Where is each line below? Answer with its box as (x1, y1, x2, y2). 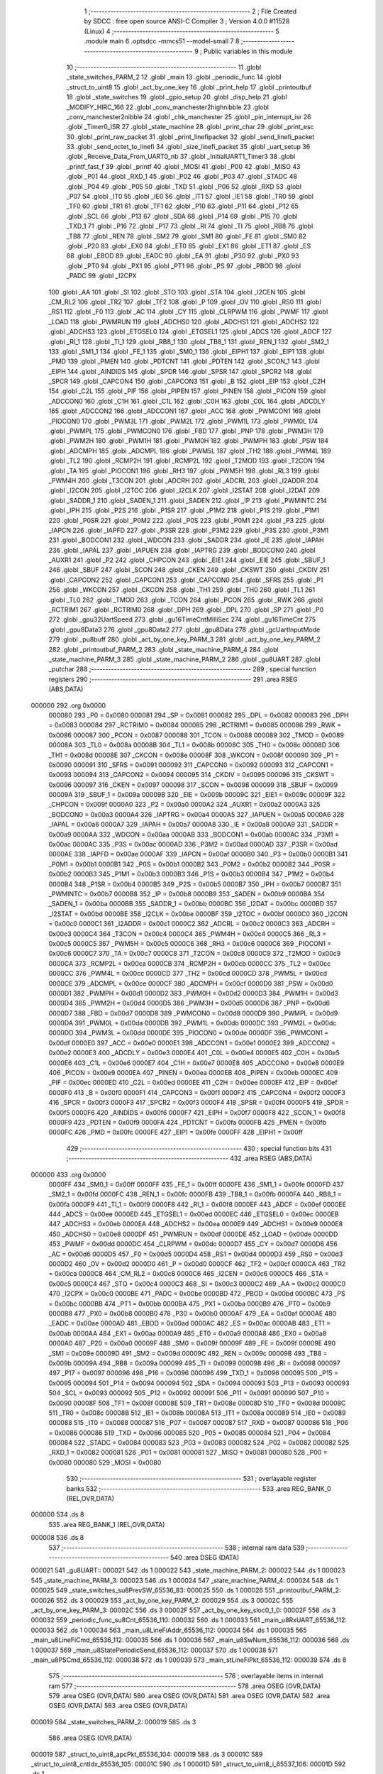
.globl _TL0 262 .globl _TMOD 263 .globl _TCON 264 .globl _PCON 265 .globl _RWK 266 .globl (48, 595, 323, 604)
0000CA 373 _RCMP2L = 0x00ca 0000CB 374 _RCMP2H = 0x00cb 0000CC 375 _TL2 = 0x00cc (48, 959, 331, 968)
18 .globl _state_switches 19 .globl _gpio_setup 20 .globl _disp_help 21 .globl (66, 93, 287, 101)
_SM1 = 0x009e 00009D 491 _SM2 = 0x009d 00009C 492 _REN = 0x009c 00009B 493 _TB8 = (48, 1349, 328, 1357)
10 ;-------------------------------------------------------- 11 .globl (66, 62, 262, 71)
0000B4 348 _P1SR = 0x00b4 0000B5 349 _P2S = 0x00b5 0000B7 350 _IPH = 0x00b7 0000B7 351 (48, 880, 342, 888)
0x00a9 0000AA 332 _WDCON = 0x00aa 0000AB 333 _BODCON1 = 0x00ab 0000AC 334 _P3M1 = (48, 830, 340, 839)
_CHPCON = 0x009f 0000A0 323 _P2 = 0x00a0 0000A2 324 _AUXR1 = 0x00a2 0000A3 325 (48, 800, 321, 809)
